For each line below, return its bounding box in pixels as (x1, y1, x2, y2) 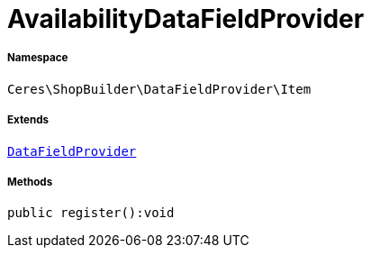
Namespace (7, 51, 68, 65)
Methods (7, 175, 53, 188)
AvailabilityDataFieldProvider (7, 4, 365, 34)
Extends (7, 114, 50, 127)
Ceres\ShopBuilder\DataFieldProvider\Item (7, 81, 312, 96)
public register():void (7, 205, 175, 221)
